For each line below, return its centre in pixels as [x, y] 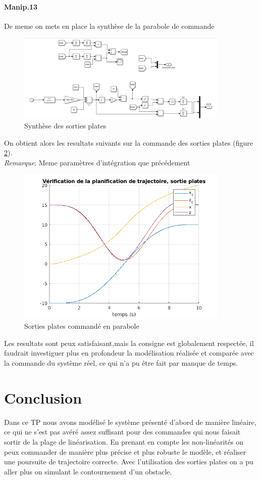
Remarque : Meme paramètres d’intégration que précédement [97, 162]
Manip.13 [21, 6]
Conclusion [43, 397]
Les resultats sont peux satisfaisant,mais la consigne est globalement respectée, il [129, 343]
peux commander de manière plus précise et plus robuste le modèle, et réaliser [125, 451]
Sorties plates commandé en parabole [82, 326]
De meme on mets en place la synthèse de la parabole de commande [109, 26]
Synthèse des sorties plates [65, 126]
